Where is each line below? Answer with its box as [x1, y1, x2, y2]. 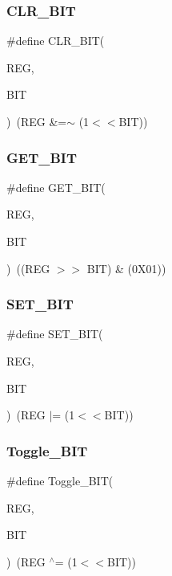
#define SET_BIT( [6, 325, 103, 342]
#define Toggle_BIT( [6, 472, 114, 488]
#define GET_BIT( [6, 178, 106, 195]
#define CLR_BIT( [6, 32, 105, 49]
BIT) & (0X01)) [86, 259, 166, 276]
